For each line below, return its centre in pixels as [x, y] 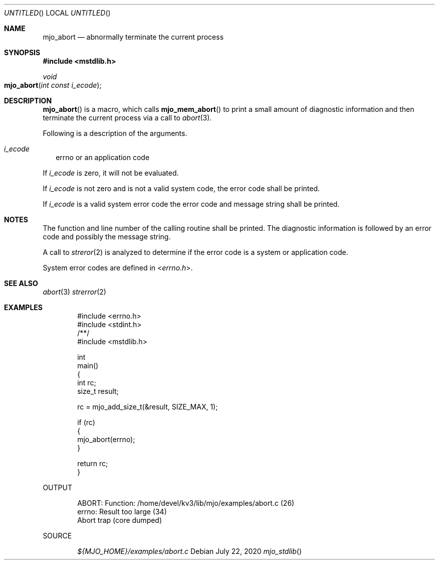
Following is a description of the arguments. [115, 133]
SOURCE [57, 536]
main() [88, 366]
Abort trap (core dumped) [120, 520]
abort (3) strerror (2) [74, 292]
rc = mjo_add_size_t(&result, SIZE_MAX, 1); [148, 407]
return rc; [93, 463]
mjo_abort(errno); [106, 439]
